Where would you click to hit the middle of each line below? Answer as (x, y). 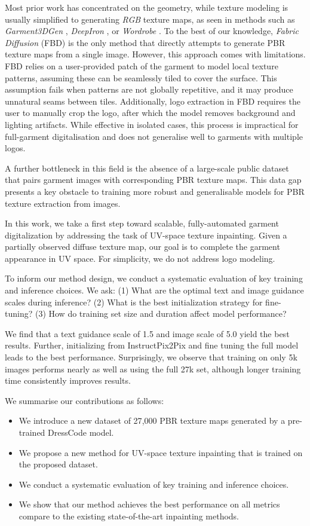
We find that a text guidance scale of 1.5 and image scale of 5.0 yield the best (147, 333)
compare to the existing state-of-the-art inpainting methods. (129, 516)
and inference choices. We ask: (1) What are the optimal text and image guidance (154, 290)
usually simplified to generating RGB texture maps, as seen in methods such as (150, 19)
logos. (15, 148)
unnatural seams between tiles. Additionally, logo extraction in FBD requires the (153, 101)
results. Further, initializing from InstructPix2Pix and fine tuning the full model (152, 345)
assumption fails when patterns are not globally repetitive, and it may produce (149, 89)
